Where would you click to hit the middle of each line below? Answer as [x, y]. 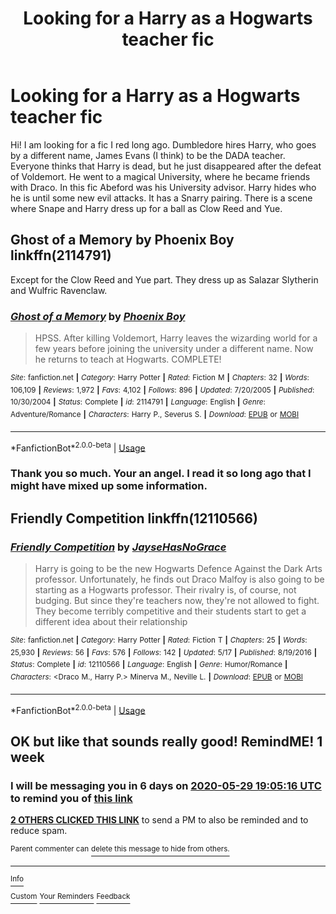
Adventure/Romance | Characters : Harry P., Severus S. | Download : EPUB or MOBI [155, 415]
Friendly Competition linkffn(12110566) [134, 518]
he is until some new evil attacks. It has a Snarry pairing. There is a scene [161, 198]
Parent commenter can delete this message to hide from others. [120, 848]
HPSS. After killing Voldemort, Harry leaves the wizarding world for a [176, 338]
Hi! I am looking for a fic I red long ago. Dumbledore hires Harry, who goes [163, 144]
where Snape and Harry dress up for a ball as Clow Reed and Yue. [146, 208]
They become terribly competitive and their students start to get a [170, 611]
